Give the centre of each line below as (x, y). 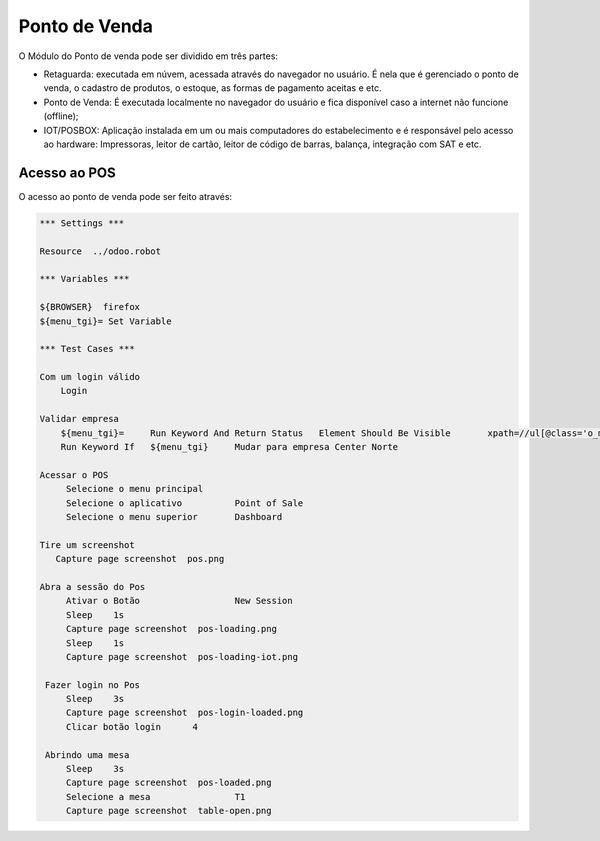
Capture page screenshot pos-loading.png (171, 629)
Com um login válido (89, 377)
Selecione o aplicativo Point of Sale (184, 503)
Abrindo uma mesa (87, 754)
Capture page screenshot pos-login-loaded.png (184, 713)
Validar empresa (79, 419)
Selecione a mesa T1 (155, 796)
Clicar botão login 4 (132, 726)
